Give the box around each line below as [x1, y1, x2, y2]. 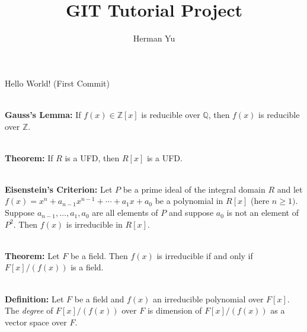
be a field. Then [70, 249, 128, 261]
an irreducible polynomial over [153, 292, 264, 305]
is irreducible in [66, 218, 123, 230]
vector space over [5, 315, 67, 328]
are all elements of [92, 206, 158, 219]
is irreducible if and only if [156, 249, 253, 261]
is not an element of [226, 206, 299, 219]
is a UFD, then [65, 151, 120, 164]
